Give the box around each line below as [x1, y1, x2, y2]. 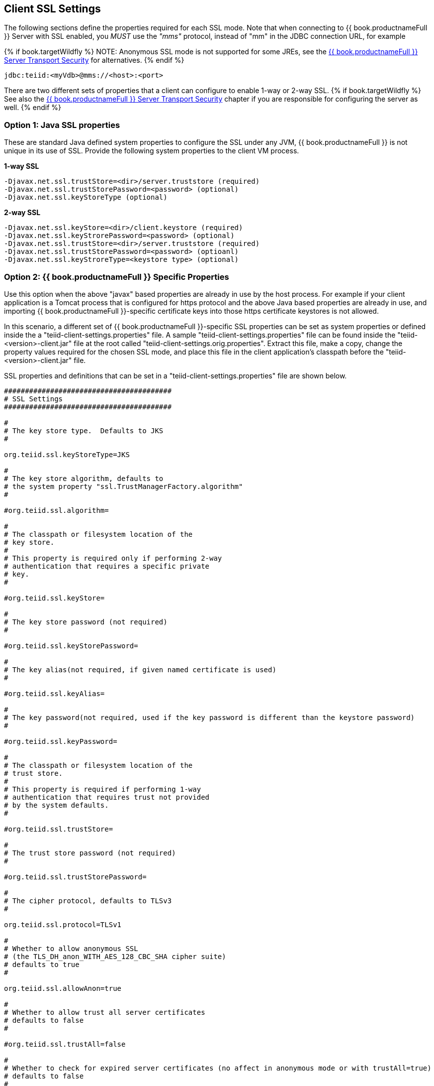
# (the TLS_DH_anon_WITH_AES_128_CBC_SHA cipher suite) [4, 952, 226, 961]
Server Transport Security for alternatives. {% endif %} [4, 56, 184, 65]
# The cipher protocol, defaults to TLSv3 [4, 896, 172, 905]
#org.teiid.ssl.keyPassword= [4, 737, 117, 745]
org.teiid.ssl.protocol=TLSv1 [4, 920, 122, 929]
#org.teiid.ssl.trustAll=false [4, 1040, 126, 1048]
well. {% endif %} [4, 103, 62, 112]
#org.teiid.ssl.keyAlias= [4, 689, 105, 698]
